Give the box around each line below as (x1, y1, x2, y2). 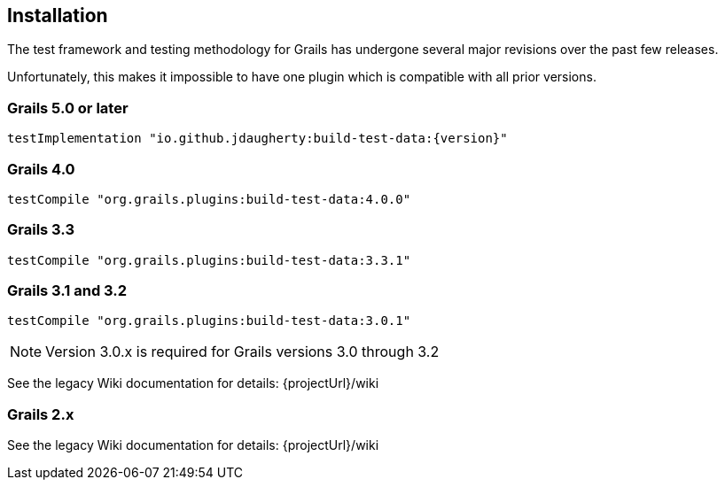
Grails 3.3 (7, 220, 74, 239)
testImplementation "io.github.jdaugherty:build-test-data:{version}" (7, 131, 508, 146)
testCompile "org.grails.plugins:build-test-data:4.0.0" (7, 191, 411, 206)
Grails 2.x (7, 405, 74, 423)
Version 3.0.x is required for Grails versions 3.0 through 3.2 (45, 343, 440, 361)
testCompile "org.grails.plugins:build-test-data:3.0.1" (7, 313, 411, 329)
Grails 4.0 (7, 159, 75, 178)
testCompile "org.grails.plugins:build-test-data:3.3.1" (7, 252, 411, 267)
